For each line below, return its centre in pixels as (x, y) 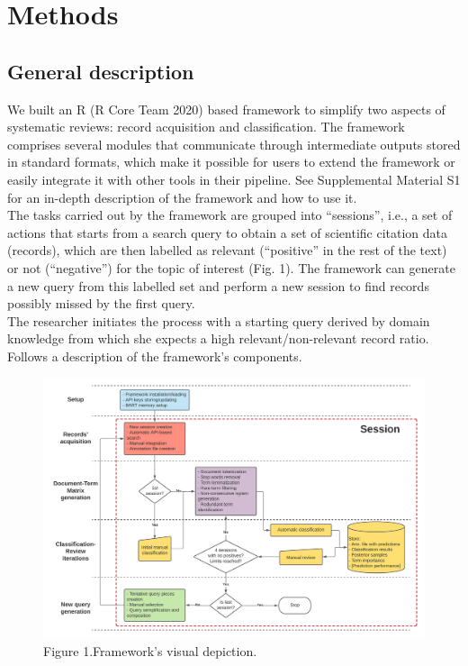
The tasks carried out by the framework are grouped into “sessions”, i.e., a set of (230, 215)
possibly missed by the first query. (101, 303)
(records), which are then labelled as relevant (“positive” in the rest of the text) (227, 250)
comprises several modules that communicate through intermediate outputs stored (234, 144)
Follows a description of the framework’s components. (155, 356)
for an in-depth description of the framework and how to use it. (182, 197)
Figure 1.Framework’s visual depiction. (150, 650)
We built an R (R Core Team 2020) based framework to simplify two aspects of (226, 109)
